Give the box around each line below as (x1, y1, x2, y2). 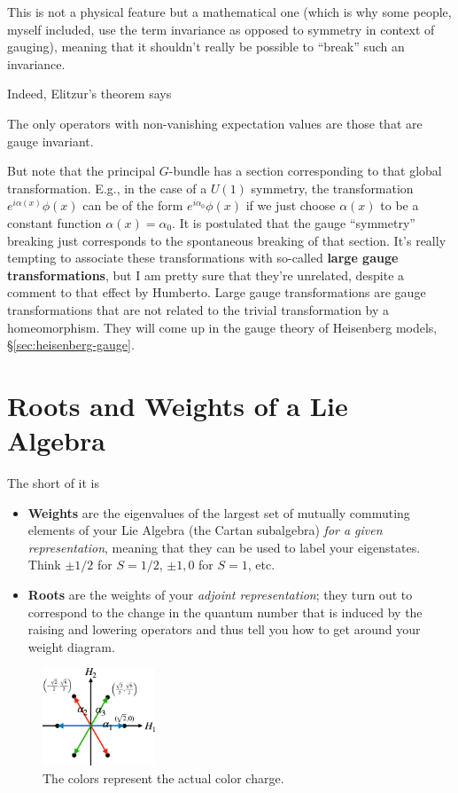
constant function (7, 213, 102, 232)
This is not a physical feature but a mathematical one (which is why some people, (7, 3, 452, 20)
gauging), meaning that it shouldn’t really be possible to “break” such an (7, 37, 405, 56)
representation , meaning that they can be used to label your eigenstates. (27, 538, 421, 556)
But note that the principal (7, 161, 156, 180)
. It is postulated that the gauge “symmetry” (172, 213, 415, 232)
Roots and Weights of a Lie (7, 387, 348, 423)
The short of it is (7, 474, 100, 491)
